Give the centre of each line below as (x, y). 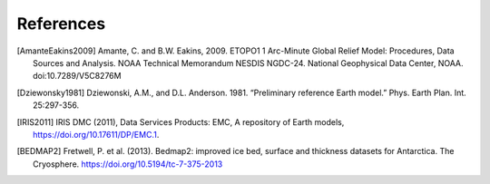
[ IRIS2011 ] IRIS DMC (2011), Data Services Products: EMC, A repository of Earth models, (181, 121)
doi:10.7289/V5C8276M (77, 76)
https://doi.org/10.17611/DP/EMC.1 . (96, 134)
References (61, 24)
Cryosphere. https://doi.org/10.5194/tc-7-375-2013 (128, 164)
